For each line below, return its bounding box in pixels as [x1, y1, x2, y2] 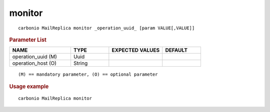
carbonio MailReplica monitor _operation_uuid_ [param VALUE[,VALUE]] [18, 25, 195, 31]
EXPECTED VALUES [111, 47, 160, 54]
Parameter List [9, 36, 47, 43]
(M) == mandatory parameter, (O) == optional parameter [18, 72, 158, 77]
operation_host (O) [12, 60, 57, 67]
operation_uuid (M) [12, 53, 57, 60]
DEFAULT [165, 47, 187, 54]
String [73, 60, 88, 67]
